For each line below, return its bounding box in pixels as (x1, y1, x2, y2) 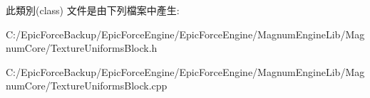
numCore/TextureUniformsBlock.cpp (6, 78, 168, 93)
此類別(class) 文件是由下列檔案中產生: (6, 3, 180, 17)
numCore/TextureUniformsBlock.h (6, 40, 158, 55)
